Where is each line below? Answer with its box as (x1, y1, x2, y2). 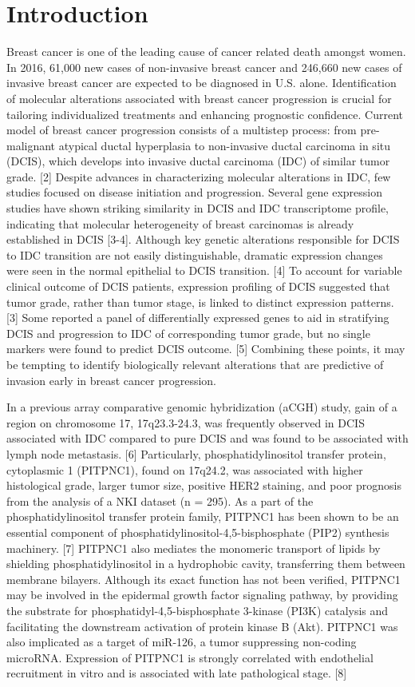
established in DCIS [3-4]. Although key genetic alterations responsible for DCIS (6, 231, 400, 248)
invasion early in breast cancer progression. (6, 371, 217, 388)
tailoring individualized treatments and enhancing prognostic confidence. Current (6, 105, 404, 122)
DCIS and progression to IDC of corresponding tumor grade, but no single (6, 324, 370, 341)
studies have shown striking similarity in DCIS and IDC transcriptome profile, (6, 200, 389, 216)
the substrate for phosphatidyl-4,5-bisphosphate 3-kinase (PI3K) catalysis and (6, 602, 389, 618)
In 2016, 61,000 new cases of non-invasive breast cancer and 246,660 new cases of (6, 58, 402, 75)
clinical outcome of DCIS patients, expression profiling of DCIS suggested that (6, 278, 390, 295)
